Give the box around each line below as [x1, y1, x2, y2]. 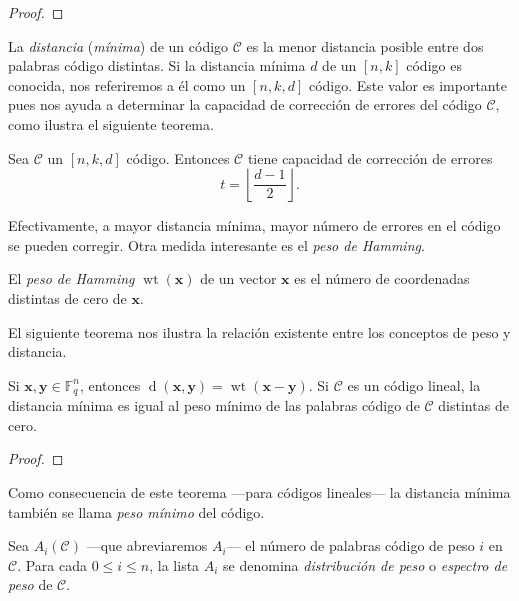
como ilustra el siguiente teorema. [8, 113, 214, 134]
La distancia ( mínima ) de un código [8, 35, 229, 56]
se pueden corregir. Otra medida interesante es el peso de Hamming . [8, 234, 425, 255]
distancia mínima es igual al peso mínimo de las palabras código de [8, 395, 420, 416]
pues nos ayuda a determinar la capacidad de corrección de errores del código [8, 94, 482, 115]
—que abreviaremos [86, 535, 208, 556]
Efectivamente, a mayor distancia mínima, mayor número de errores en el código [8, 215, 501, 236]
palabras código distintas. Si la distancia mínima [8, 55, 306, 76]
